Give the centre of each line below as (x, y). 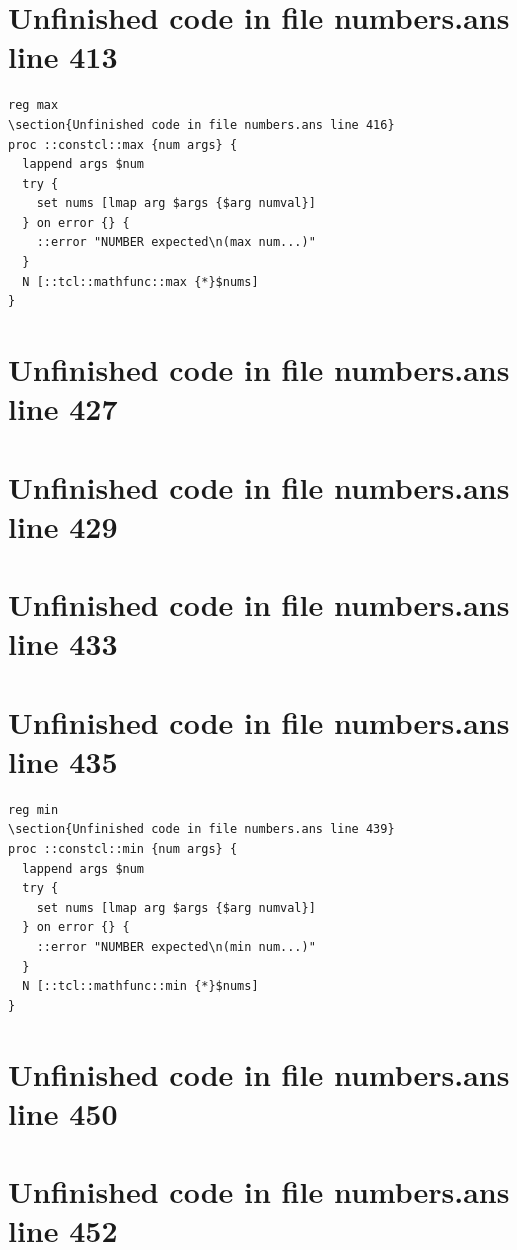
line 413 (63, 56)
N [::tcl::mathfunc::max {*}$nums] (140, 281)
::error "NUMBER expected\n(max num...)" (176, 242)
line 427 (63, 408)
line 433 (63, 643)
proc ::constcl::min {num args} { (123, 849)
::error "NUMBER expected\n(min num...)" (176, 947)
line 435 (63, 760)
